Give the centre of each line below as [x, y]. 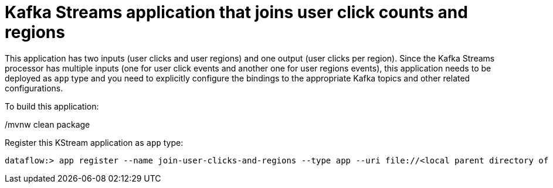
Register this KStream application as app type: [94, 142]
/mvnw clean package [48, 124]
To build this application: [52, 106]
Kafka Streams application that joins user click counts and [236, 12]
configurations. [34, 88]
